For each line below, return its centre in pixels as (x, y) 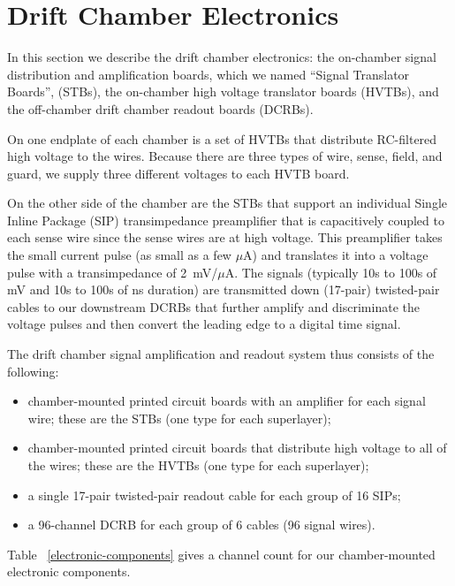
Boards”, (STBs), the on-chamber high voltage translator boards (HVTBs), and (223, 91)
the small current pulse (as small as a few (119, 255)
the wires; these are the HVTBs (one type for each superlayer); (198, 465)
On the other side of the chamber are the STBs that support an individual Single (227, 203)
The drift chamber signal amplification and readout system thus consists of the (221, 354)
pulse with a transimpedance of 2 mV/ (113, 272)
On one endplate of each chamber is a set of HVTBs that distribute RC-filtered (222, 138)
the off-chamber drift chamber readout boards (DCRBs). (160, 108)
